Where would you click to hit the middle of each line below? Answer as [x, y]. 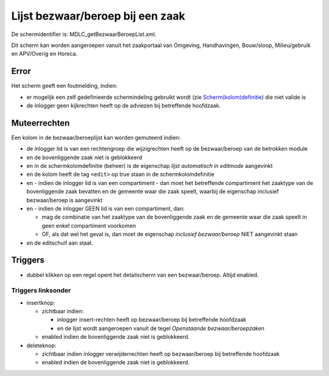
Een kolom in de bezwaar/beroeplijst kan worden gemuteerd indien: [96, 137]
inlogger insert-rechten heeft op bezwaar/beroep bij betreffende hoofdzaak [152, 320]
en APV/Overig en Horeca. [44, 54]
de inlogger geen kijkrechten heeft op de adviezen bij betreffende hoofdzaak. [124, 106]
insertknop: [41, 303]
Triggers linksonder [41, 291]
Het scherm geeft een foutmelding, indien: [64, 86]
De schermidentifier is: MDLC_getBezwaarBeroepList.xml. [84, 34]
